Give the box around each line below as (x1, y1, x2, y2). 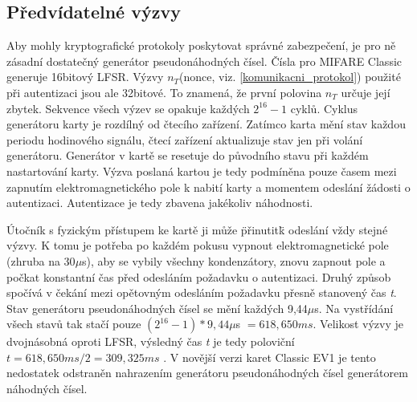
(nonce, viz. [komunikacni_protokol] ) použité (179, 68, 401, 85)
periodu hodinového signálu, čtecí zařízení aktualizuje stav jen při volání (6, 131, 363, 148)
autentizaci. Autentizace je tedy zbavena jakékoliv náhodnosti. (6, 194, 313, 211)
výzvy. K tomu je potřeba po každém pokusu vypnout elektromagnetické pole (6, 237, 389, 254)
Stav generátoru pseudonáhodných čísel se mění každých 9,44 (6, 299, 308, 316)
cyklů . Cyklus (290, 99, 358, 116)
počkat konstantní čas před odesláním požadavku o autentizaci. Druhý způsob (6, 268, 391, 285)
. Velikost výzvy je (313, 315, 404, 332)
